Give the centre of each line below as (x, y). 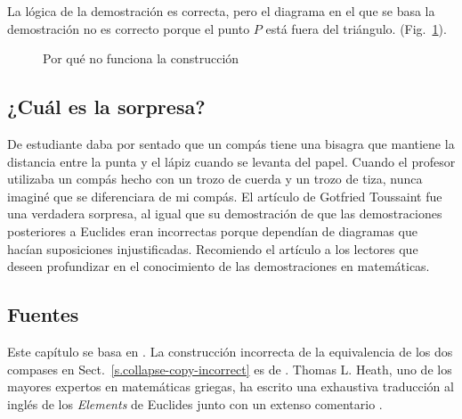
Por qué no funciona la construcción (141, 58)
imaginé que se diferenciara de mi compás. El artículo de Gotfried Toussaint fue (225, 196)
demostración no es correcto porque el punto (129, 28)
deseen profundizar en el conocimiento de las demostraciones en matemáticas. (219, 266)
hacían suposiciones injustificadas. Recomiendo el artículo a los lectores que (213, 248)
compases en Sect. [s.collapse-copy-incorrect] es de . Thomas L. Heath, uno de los (230, 369)
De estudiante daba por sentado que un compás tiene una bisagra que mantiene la (231, 143)
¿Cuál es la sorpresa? (106, 107)
